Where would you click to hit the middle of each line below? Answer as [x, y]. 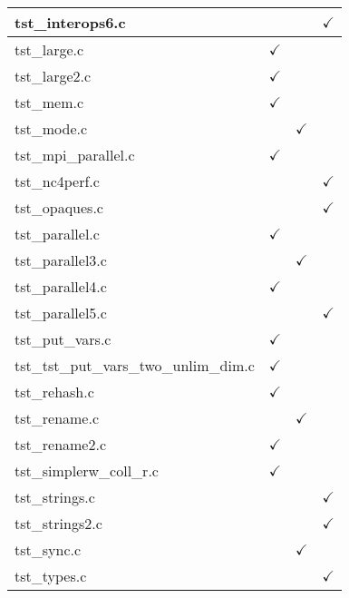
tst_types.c [51, 576]
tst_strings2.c [58, 523]
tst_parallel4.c [61, 286]
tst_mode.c [51, 128]
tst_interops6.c [70, 22]
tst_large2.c [53, 76]
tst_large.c [49, 49]
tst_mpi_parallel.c [75, 155]
